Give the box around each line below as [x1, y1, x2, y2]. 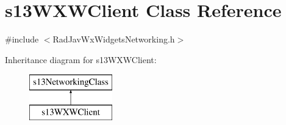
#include [5, 33, 39, 46]
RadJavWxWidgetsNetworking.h [52, 33, 175, 46]
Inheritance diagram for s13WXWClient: [5, 53, 157, 66]
